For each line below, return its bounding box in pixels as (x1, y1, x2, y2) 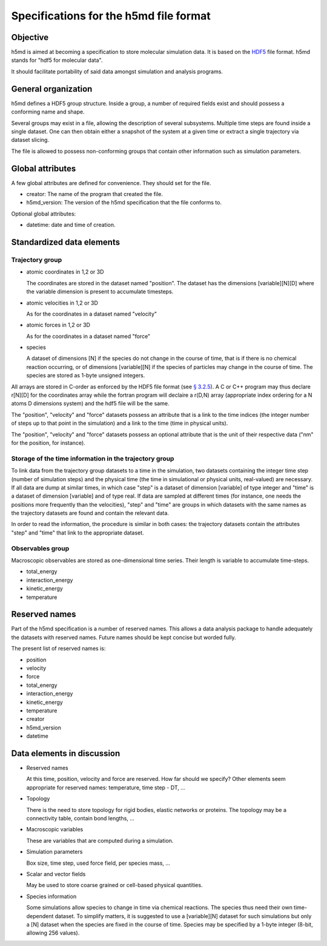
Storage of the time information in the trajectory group (11, 454, 174, 462)
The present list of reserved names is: (11, 645, 106, 652)
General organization (11, 84, 93, 94)
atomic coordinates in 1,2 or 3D (26, 268, 104, 275)
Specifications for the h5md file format (11, 9, 211, 22)
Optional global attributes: (11, 210, 76, 217)
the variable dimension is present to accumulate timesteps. (26, 288, 174, 296)
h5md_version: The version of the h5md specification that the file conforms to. (26, 199, 222, 206)
